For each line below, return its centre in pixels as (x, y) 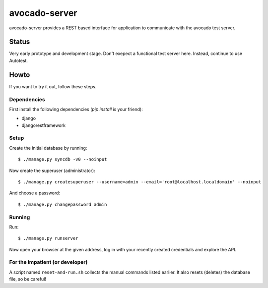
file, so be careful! (28, 279)
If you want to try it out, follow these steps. (53, 86)
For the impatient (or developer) (48, 262)
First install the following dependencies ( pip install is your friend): (76, 109)
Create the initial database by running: (48, 148)
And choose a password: (35, 193)
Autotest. (19, 60)
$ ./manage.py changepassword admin (63, 204)
